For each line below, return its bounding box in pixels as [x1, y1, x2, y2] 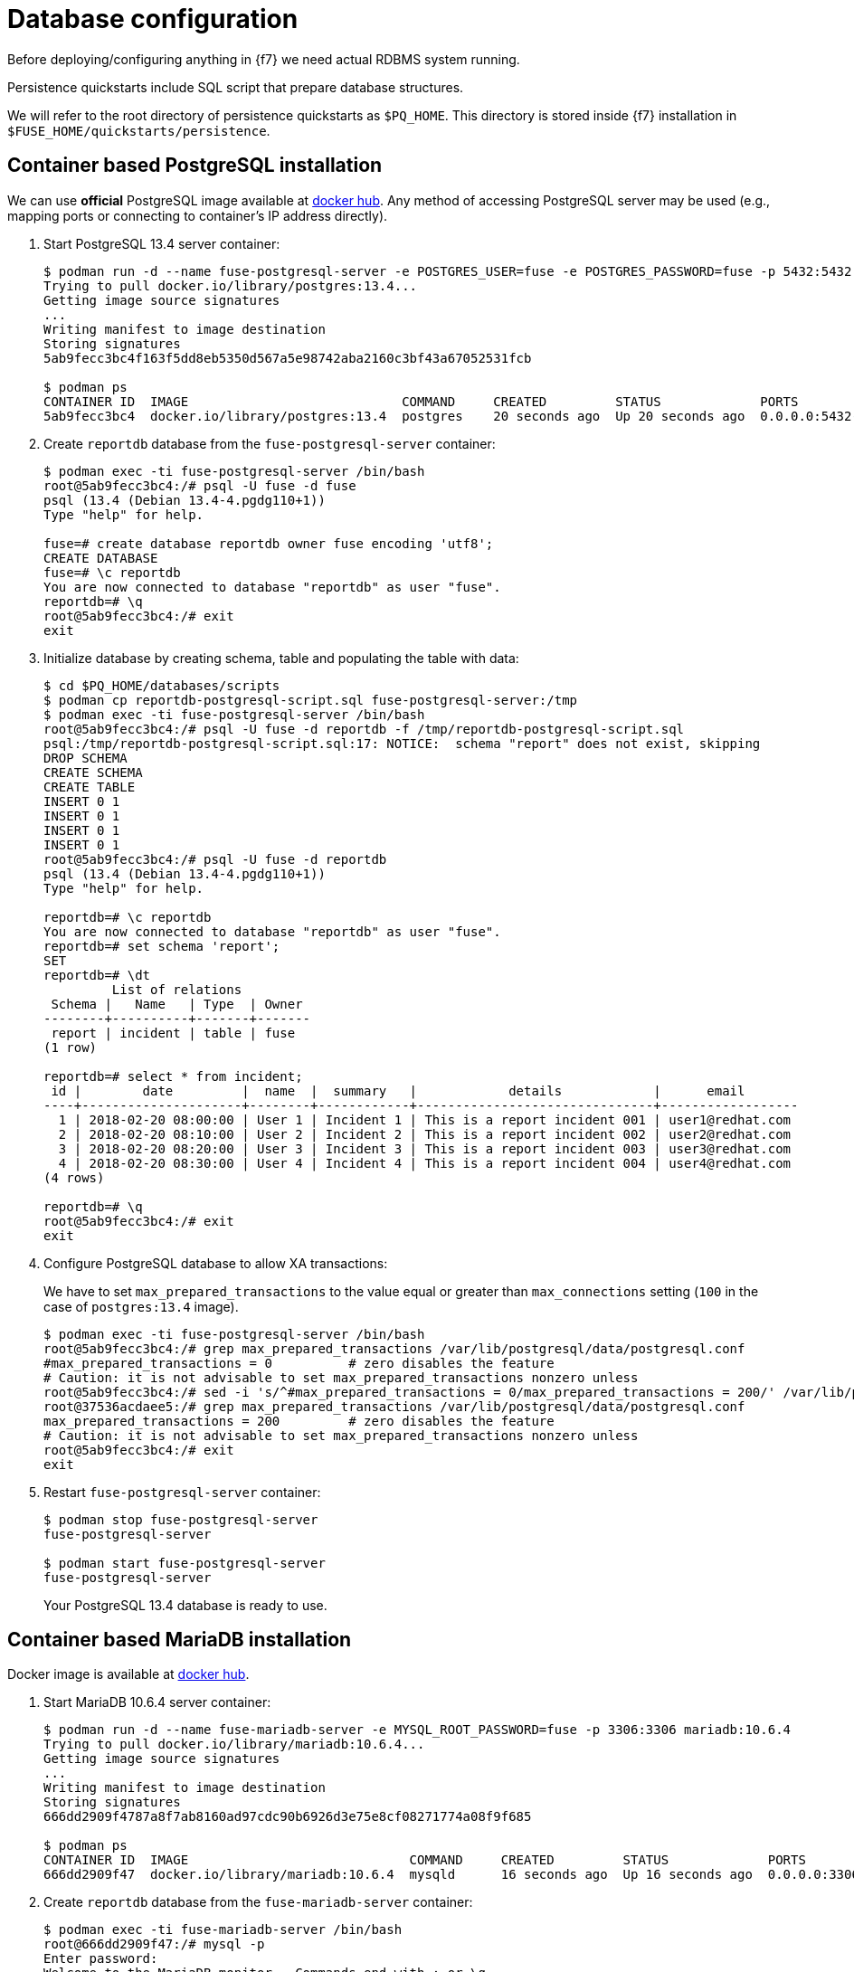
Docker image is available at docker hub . [7, 1666, 250, 1683]
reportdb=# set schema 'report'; [43, 938, 280, 953]
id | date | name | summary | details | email [51, 1083, 745, 1098]
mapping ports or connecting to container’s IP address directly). [7, 207, 388, 223]
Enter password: [43, 1951, 158, 1967]
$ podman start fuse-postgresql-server [43, 1555, 326, 1570]
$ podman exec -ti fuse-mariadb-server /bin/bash [43, 1922, 403, 1938]
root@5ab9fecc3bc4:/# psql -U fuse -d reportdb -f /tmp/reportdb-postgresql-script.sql [43, 721, 685, 736]
